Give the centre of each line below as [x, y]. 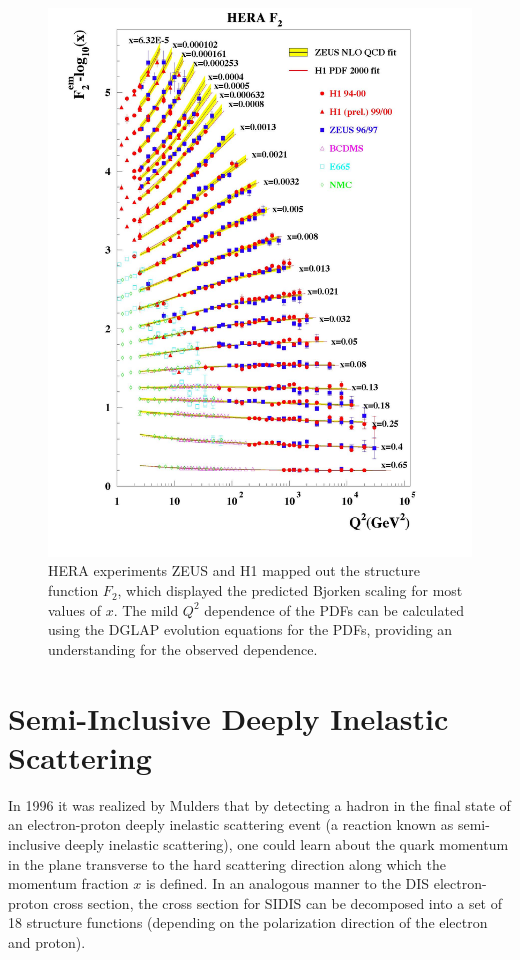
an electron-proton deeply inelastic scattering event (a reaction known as [231, 824]
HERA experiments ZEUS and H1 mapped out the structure [234, 570]
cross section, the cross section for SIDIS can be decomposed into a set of [278, 902]
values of [74, 609]
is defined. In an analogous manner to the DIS [287, 883]
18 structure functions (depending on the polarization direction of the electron [248, 922]
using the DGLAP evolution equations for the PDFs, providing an [250, 629]
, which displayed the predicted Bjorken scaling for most [290, 590]
